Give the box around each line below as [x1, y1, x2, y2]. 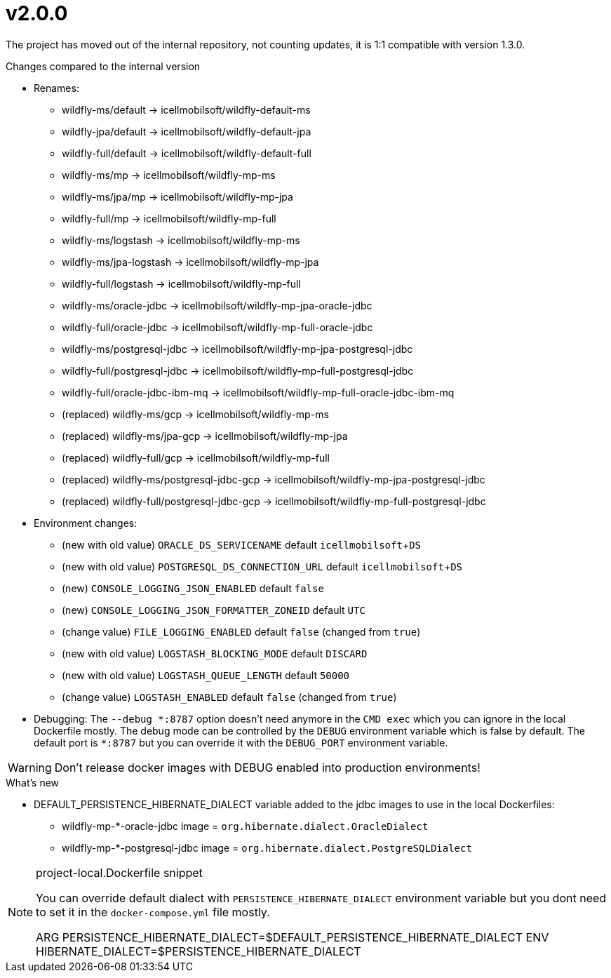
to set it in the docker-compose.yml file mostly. [36, 904, 270, 919]
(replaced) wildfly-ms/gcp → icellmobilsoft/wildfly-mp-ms [62, 408, 329, 420]
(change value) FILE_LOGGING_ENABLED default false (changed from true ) [62, 625, 421, 638]
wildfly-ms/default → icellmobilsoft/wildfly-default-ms [62, 103, 311, 116]
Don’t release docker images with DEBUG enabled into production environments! [54, 760, 481, 775]
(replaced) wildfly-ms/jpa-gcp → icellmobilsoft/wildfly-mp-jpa [62, 429, 348, 442]
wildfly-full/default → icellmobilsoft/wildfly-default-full [62, 147, 311, 159]
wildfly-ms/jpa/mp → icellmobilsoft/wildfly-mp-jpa [62, 190, 293, 203]
